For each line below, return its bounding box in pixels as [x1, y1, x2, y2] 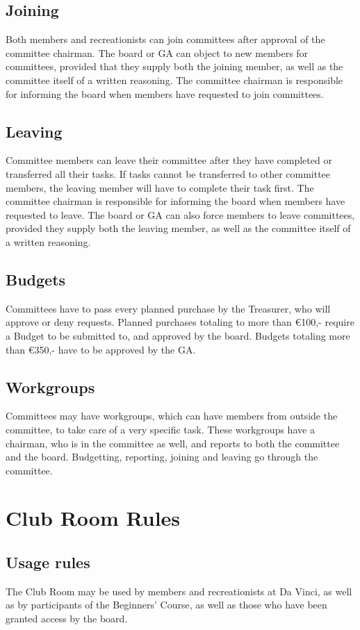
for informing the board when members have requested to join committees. [6, 86, 324, 101]
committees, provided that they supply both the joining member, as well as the [6, 59, 343, 74]
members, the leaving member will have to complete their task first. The [6, 180, 314, 194]
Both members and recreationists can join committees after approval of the [6, 32, 325, 47]
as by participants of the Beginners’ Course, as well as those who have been [6, 597, 327, 612]
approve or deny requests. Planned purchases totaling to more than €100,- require [6, 315, 354, 329]
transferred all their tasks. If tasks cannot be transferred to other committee [6, 166, 331, 181]
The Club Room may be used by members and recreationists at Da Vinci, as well [6, 583, 352, 598]
